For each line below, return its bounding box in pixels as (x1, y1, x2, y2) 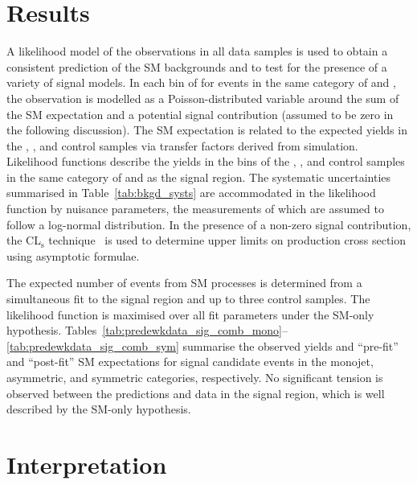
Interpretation (6, 447, 167, 480)
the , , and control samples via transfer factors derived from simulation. (6, 137, 358, 154)
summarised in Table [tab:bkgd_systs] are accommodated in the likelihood (6, 184, 376, 201)
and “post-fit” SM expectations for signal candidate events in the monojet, (6, 353, 374, 370)
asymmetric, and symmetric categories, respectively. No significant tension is (6, 369, 383, 385)
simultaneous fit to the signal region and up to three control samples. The (6, 290, 370, 307)
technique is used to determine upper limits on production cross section (48, 232, 407, 249)
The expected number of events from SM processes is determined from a (6, 274, 362, 291)
